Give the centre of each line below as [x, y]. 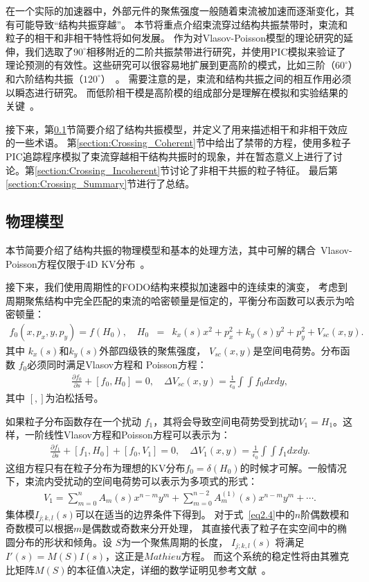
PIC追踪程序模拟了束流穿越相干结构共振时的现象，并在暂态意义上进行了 [169, 156]
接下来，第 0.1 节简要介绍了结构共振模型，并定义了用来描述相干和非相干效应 [177, 129]
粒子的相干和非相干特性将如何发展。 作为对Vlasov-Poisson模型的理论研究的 [175, 38]
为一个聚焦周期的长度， [175, 541]
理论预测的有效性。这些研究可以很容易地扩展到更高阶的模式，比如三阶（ [170, 65]
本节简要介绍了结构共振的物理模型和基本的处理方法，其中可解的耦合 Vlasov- [179, 249]
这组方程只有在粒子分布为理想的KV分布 [96, 467]
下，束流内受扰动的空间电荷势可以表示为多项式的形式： [132, 481]
